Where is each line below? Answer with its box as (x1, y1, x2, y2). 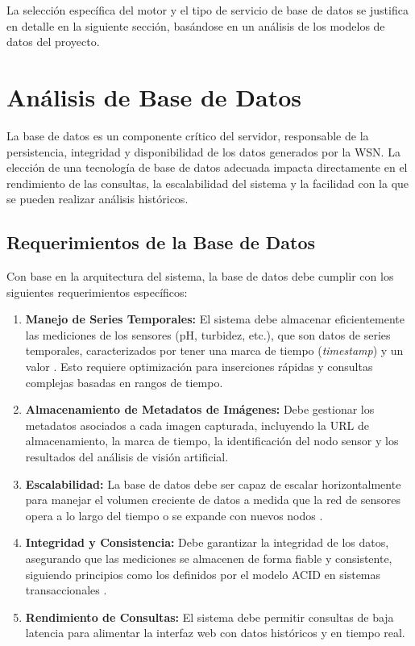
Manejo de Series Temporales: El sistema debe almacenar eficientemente (25, 310, 405, 327)
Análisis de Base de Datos (6, 80, 301, 113)
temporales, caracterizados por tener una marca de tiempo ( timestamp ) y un (25, 342, 404, 359)
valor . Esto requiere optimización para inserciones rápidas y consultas (25, 358, 373, 375)
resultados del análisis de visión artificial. (25, 448, 229, 465)
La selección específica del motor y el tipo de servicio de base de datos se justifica (6, 2, 409, 18)
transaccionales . (25, 581, 107, 598)
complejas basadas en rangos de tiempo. (25, 373, 223, 390)
